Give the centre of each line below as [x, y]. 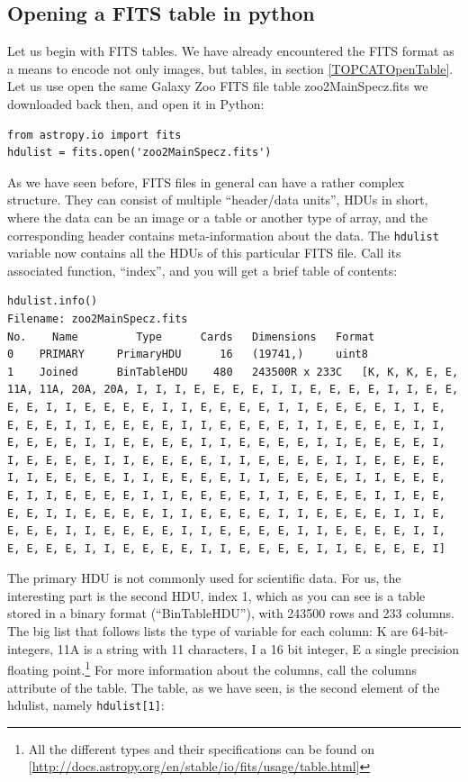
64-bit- [430, 631]
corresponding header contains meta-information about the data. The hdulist [223, 235]
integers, [31, 648]
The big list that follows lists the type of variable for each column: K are [207, 631]
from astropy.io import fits [94, 135]
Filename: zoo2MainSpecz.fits [98, 318]
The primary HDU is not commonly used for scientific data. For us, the [204, 578]
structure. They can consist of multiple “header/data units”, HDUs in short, [218, 200]
